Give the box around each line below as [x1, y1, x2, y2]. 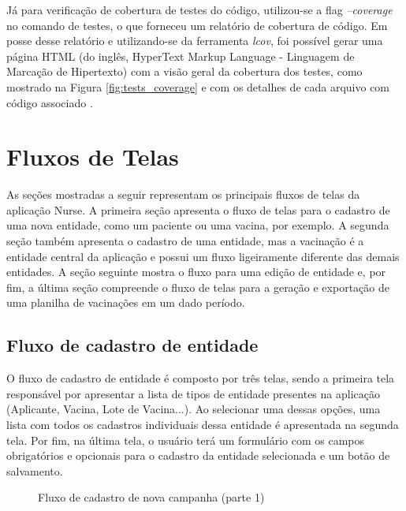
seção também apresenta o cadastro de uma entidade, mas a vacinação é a [6, 233, 364, 249]
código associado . [6, 94, 93, 110]
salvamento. [6, 462, 63, 479]
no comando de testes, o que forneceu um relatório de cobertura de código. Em [6, 17, 388, 33]
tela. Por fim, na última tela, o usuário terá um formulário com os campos [6, 431, 365, 448]
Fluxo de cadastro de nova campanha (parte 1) [38, 489, 265, 505]
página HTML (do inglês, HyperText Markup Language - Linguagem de [6, 47, 355, 64]
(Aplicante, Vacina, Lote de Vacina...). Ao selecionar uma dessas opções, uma [6, 401, 381, 417]
